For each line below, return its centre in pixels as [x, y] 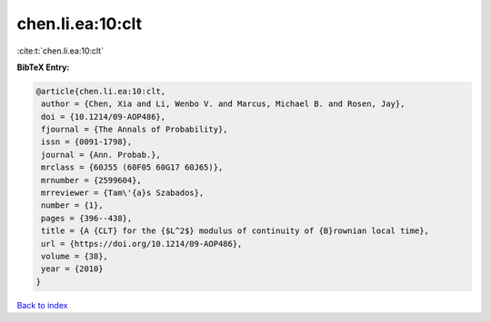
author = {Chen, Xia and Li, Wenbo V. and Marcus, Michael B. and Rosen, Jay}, [223, 104]
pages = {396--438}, [87, 218]
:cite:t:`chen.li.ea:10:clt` [60, 51]
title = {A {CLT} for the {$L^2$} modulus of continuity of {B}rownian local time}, [235, 231]
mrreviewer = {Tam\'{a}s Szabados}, [123, 193]
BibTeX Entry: [43, 67]
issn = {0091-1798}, [87, 142]
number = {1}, [72, 205]
